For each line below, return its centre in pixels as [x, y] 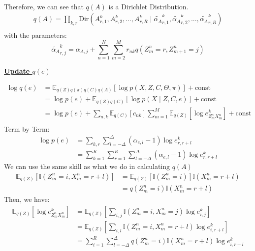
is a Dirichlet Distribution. [148, 6]
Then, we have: [27, 199]
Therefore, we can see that [44, 6]
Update [17, 70]
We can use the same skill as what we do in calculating [87, 166]
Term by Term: [27, 128]
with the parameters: [35, 35]
